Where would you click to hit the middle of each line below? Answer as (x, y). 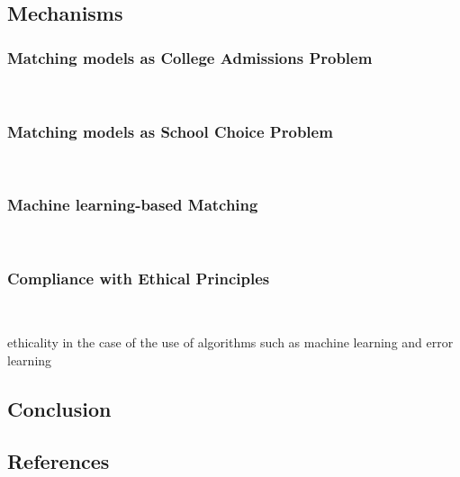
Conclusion (59, 408)
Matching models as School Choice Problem (170, 131)
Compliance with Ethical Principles (139, 279)
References (59, 461)
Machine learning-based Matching (133, 205)
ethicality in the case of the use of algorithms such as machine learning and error (230, 342)
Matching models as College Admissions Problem (190, 57)
